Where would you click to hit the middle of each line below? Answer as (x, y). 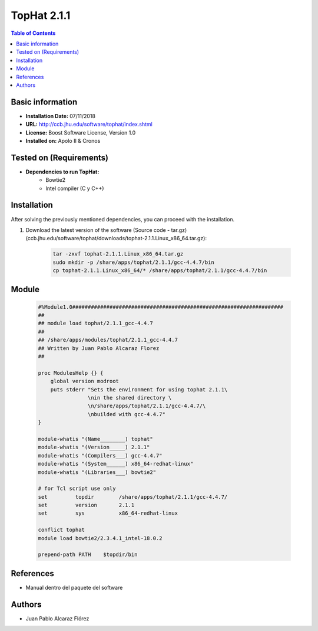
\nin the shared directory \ (130, 398)
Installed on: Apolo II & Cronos (63, 140)
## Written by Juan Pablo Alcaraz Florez (99, 348)
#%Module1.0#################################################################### (161, 307)
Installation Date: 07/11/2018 (60, 116)
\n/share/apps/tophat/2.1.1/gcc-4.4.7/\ (147, 406)
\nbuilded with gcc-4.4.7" (127, 414)
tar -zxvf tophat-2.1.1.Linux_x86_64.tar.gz (118, 254)
